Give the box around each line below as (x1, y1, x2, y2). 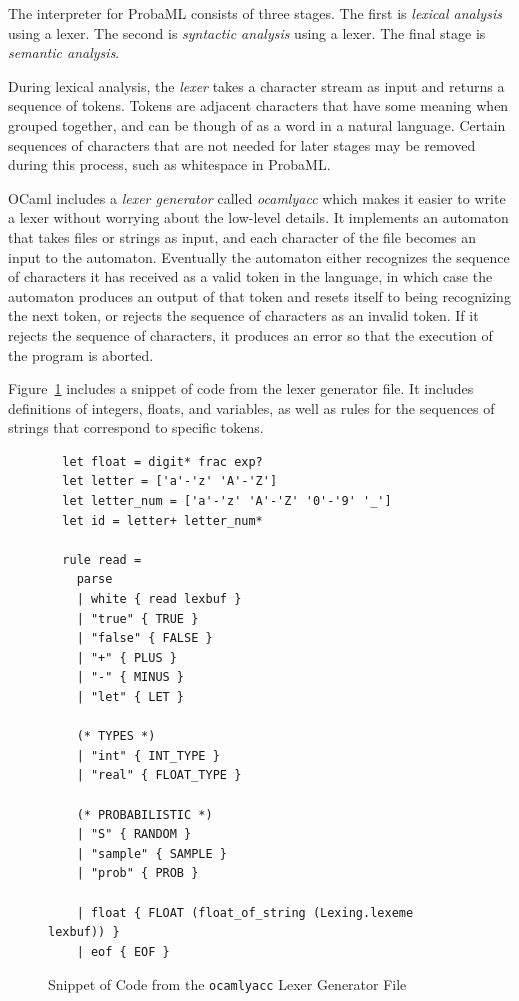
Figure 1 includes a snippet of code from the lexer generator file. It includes (8, 378, 474, 399)
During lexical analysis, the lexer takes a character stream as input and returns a (8, 75, 505, 96)
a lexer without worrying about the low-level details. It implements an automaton (8, 207, 509, 228)
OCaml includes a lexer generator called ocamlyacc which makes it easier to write (8, 187, 506, 208)
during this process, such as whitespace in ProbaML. (8, 154, 331, 175)
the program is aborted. (8, 344, 154, 365)
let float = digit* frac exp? (62, 454, 263, 469)
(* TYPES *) (76, 729, 156, 744)
